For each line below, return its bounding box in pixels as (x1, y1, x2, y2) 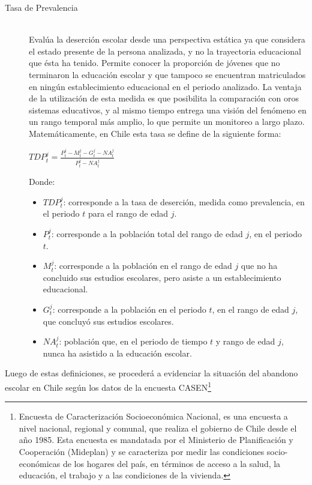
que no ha (241, 259, 278, 272)
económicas (19, 457, 61, 469)
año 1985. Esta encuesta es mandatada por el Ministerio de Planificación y (19, 433, 293, 446)
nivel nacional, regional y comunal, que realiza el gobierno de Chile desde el (19, 421, 297, 434)
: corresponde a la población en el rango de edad (54, 259, 232, 272)
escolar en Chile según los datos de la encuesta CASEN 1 (5, 379, 211, 393)
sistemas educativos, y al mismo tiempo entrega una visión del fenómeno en (29, 103, 307, 116)
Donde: (29, 175, 55, 188)
